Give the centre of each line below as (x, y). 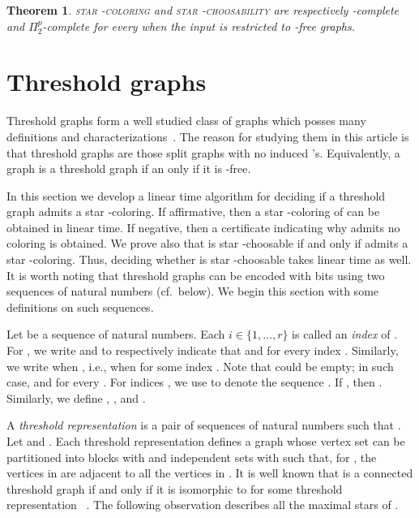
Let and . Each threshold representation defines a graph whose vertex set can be (206, 441)
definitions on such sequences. (80, 306)
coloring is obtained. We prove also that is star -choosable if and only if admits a (207, 243)
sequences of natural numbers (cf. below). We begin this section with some (193, 291)
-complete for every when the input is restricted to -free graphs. (199, 26)
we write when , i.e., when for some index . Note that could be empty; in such (200, 366)
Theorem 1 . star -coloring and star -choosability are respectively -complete (203, 10)
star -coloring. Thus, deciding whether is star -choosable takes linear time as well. (209, 259)
